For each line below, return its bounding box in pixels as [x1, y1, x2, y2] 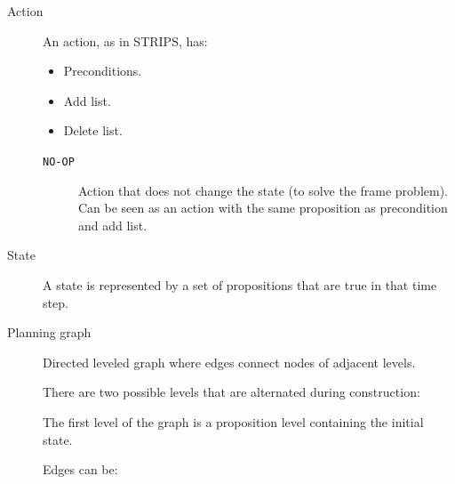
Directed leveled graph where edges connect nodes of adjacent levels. [43, 352, 416, 371]
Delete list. [63, 121, 123, 140]
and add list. [78, 215, 148, 234]
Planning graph [7, 323, 92, 342]
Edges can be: [43, 460, 118, 479]
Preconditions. [63, 61, 142, 80]
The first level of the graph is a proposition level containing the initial [43, 412, 424, 431]
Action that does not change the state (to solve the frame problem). [78, 181, 448, 199]
